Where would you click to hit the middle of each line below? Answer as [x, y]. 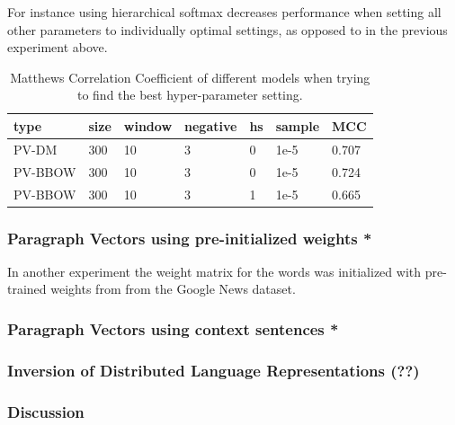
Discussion [46, 411]
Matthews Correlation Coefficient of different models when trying [190, 77]
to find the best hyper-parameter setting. [190, 95]
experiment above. [58, 47]
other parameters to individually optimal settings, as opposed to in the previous [227, 29]
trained [27, 289]
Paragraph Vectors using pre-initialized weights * [190, 238]
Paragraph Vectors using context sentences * [173, 328]
